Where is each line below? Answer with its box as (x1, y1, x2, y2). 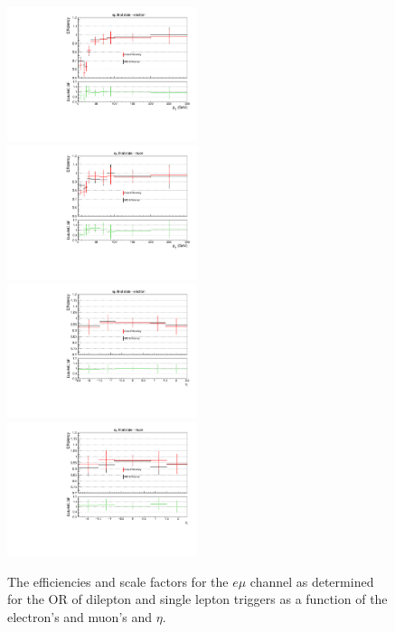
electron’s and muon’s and (7, 607, 153, 626)
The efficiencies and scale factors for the (7, 571, 229, 590)
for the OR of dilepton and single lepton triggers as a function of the (7, 590, 388, 608)
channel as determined (249, 571, 374, 590)
